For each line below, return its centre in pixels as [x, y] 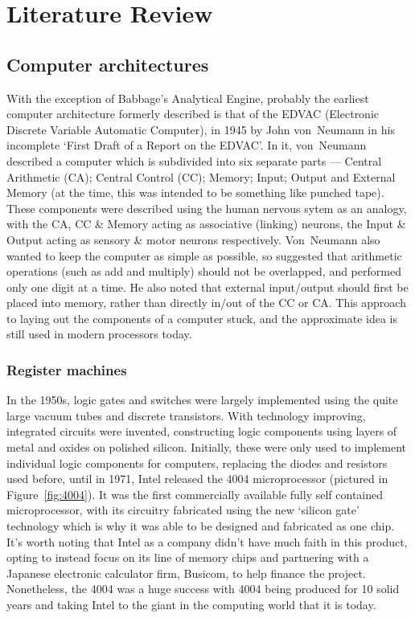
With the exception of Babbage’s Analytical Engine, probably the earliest [188, 98]
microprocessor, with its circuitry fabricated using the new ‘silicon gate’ [183, 510]
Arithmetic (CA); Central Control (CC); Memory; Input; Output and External [201, 176]
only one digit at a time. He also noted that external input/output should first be [207, 286]
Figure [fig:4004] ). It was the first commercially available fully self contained [195, 494]
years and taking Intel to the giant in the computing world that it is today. [191, 605]
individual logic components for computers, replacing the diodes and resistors [197, 462]
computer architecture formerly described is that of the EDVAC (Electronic [193, 114]
